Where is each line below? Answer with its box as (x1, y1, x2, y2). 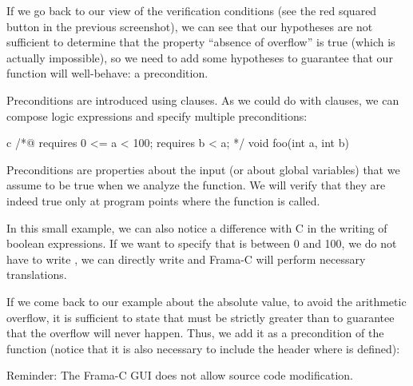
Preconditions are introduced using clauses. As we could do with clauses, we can (6, 91, 399, 108)
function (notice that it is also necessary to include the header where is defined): (6, 340, 400, 356)
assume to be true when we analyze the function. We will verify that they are (6, 177, 386, 193)
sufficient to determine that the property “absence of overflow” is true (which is (6, 34, 395, 50)
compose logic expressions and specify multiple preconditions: (6, 107, 308, 124)
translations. (6, 266, 67, 283)
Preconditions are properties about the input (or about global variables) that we (6, 161, 400, 177)
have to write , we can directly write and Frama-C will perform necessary (6, 250, 366, 267)
